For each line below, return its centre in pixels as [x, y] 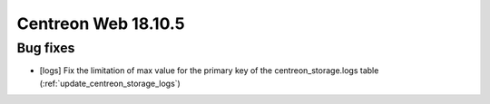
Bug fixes [46, 48]
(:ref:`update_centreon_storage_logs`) [110, 83]
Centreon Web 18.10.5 [101, 24]
